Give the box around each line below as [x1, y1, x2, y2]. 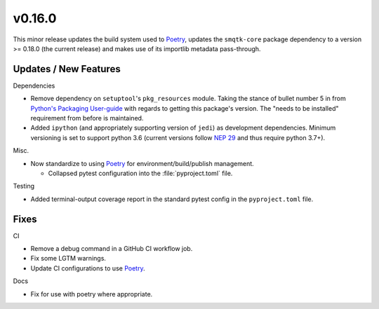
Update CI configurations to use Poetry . [30, 263, 145, 273]
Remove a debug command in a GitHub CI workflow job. [30, 245, 193, 253]
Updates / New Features [13, 63, 121, 75]
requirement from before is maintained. [30, 114, 144, 123]
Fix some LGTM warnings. [30, 254, 107, 263]
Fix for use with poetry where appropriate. [30, 289, 153, 298]
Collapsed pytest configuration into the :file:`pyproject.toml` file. [48, 169, 233, 177]
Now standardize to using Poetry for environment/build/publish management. [30, 159, 254, 167]
